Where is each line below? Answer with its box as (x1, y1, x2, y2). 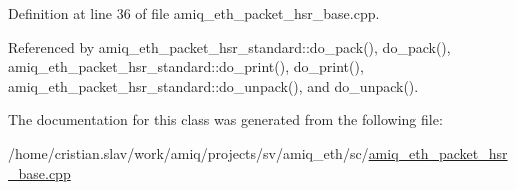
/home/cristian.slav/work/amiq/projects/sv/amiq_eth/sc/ (8, 142, 369, 163)
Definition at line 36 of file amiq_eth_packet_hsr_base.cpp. (8, 3, 380, 23)
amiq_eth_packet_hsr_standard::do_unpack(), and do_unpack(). (8, 75, 419, 96)
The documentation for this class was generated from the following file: (8, 109, 443, 130)
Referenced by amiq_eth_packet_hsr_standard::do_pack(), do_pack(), (8, 36, 451, 57)
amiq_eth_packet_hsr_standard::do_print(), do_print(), (8, 56, 364, 77)
